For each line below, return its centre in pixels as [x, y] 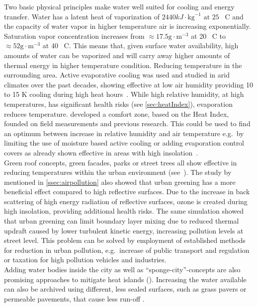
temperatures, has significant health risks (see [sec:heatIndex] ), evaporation [118, 104]
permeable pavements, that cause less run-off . [74, 298]
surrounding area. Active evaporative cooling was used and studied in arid [117, 75]
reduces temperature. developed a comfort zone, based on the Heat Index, [117, 114]
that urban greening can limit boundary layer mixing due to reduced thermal [122, 221]
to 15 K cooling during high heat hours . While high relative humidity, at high [124, 94]
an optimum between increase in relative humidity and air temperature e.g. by [124, 133]
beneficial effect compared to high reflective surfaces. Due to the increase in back [127, 192]
